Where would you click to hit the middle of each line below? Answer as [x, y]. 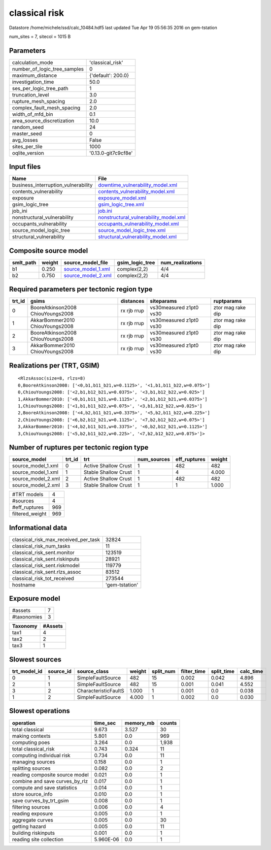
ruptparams [228, 301]
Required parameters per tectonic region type [81, 289]
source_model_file [86, 262]
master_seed [27, 133]
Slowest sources [35, 659]
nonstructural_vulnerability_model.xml [142, 218]
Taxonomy [25, 626]
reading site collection [38, 839]
